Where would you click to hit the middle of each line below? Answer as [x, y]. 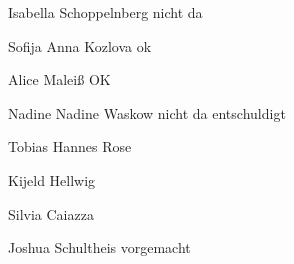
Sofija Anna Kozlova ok [80, 45]
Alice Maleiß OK [59, 79]
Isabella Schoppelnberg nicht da [105, 12]
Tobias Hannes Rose [70, 146]
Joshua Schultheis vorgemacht [99, 247]
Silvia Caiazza [51, 213]
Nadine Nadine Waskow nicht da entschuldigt [147, 112]
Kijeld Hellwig [52, 179]
